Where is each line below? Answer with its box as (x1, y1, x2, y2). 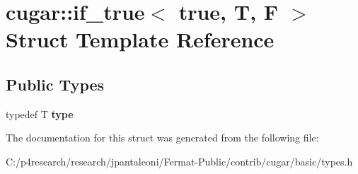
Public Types (6, 73, 105, 95)
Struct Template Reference (6, 25, 275, 54)
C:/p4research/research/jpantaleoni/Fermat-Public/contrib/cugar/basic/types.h (6, 153, 353, 168)
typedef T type (6, 106, 74, 121)
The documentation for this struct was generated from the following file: (6, 130, 319, 145)
